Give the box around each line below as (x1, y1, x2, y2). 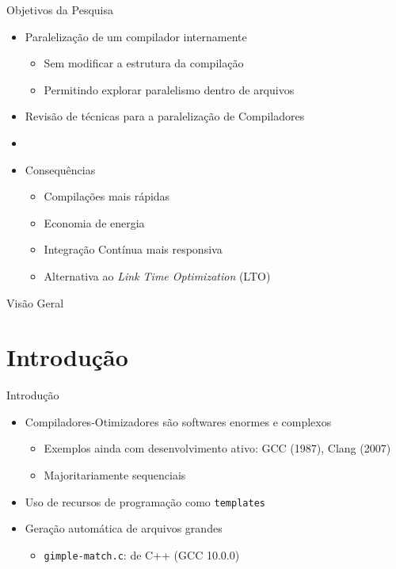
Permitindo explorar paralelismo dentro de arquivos (44, 81, 295, 97)
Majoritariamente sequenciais (44, 467, 186, 483)
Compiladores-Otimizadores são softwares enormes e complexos (25, 413, 332, 430)
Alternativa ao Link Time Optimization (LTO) (44, 267, 271, 284)
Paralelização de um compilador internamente (25, 28, 247, 44)
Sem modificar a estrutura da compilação (44, 55, 244, 71)
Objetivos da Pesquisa (6, 2, 113, 17)
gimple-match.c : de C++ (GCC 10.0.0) (44, 546, 240, 563)
